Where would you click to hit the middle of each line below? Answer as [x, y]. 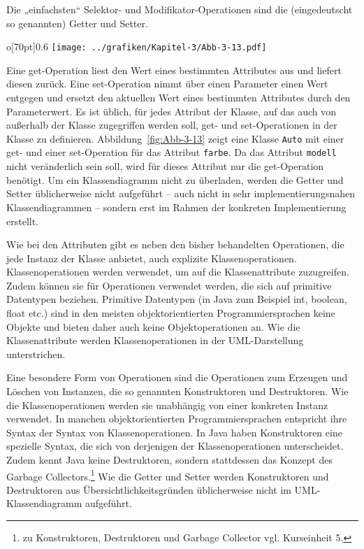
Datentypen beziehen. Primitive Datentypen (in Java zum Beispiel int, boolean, [177, 299]
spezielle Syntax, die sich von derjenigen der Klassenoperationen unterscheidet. [175, 446]
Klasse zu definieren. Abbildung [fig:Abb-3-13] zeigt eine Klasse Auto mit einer [175, 138]
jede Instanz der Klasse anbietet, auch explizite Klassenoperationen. [152, 258]
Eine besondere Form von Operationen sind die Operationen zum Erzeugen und [177, 377]
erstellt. [23, 221]
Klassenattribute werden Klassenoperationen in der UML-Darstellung [155, 340]
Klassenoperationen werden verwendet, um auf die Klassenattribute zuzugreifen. [178, 272]
